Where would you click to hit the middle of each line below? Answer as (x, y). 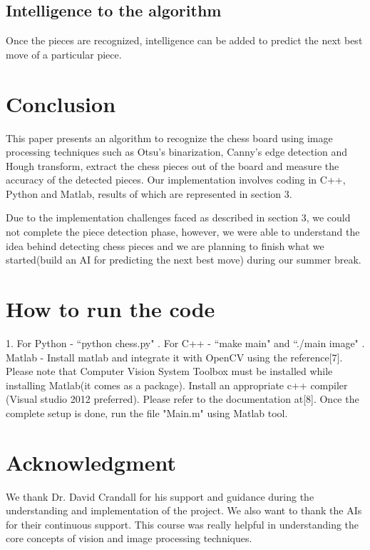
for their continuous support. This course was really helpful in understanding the (183, 524)
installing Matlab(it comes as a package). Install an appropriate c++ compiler (177, 385)
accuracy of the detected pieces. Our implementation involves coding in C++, (176, 180)
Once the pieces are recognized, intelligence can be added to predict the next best (184, 40)
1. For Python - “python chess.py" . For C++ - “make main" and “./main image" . (185, 342)
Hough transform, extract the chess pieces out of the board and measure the (173, 165)
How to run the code (111, 309)
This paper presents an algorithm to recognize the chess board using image (169, 137)
